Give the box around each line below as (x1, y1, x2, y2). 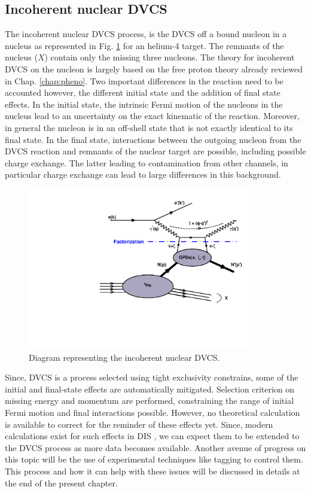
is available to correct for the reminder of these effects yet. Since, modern (5, 418, 273, 430)
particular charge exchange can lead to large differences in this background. (5, 168, 281, 181)
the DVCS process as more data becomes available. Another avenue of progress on (5, 441, 306, 454)
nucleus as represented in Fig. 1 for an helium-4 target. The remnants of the (5, 39, 284, 51)
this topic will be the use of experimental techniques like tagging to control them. (5, 453, 303, 465)
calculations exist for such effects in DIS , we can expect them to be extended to (5, 430, 300, 442)
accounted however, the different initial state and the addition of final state (5, 86, 280, 99)
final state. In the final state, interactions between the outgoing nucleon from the (5, 133, 301, 145)
